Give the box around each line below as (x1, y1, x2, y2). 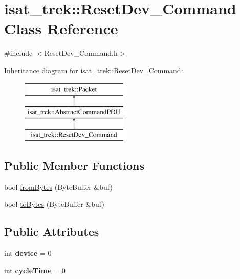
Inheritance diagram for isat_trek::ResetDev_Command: (4, 65, 183, 75)
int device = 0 (4, 248, 52, 259)
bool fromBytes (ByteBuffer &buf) (4, 181, 113, 192)
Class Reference (4, 18, 118, 39)
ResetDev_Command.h (44, 48, 118, 58)
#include (4, 48, 33, 58)
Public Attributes (4, 224, 99, 240)
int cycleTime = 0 (4, 265, 66, 275)
